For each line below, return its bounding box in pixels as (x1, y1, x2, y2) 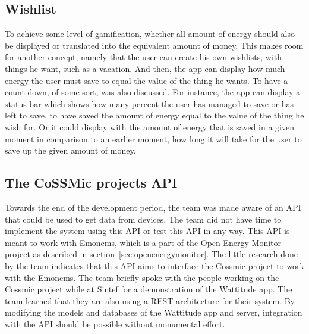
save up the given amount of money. (5, 144, 136, 157)
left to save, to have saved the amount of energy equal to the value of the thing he (5, 109, 304, 121)
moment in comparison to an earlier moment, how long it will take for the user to (5, 132, 302, 145)
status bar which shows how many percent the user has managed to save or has (5, 97, 294, 110)
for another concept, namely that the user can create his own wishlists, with (5, 51, 282, 63)
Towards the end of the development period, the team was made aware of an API (5, 201, 301, 213)
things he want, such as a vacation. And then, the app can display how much (5, 62, 285, 74)
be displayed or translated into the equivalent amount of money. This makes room (5, 39, 304, 51)
